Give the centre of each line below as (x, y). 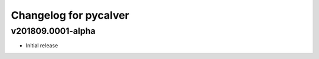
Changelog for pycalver (70, 15)
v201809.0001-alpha (53, 31)
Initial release (42, 46)
